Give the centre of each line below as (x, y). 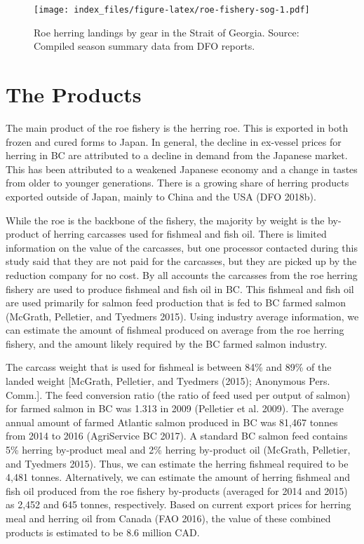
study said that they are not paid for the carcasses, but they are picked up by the (181, 261)
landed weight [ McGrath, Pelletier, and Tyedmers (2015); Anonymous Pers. (168, 381)
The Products (74, 94)
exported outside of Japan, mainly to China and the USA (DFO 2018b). (161, 196)
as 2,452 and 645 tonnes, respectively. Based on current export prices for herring (178, 504)
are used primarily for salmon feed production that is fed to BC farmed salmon (176, 302)
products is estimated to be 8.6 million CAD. (103, 532)
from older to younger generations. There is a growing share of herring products (177, 183)
